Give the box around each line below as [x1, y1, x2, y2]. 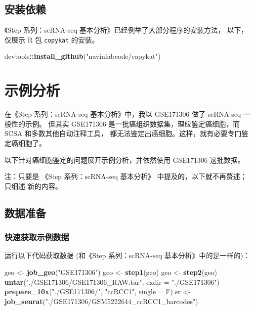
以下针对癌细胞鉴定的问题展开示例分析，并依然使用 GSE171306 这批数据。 [4, 154, 245, 165]
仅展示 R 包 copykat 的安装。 [4, 34, 99, 44]
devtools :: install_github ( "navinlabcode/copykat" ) [4, 51, 161, 61]
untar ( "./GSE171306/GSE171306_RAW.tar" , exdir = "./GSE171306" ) [4, 276, 220, 287]
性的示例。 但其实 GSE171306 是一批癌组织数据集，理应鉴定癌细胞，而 [11, 118, 240, 129]
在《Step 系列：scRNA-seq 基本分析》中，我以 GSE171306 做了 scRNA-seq [4, 109, 241, 119]
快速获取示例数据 [4, 231, 69, 243]
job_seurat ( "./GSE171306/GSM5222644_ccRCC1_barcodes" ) [4, 296, 198, 306]
